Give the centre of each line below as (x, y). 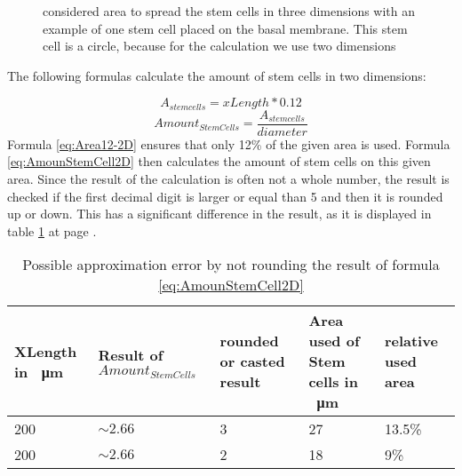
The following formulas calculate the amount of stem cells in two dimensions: (217, 75)
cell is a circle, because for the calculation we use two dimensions (219, 46)
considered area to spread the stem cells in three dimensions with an (229, 11)
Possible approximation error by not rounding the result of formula (231, 265)
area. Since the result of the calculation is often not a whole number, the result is (228, 179)
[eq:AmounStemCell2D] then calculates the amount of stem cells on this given (219, 161)
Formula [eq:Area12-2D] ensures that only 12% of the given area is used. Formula (229, 143)
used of (334, 341)
